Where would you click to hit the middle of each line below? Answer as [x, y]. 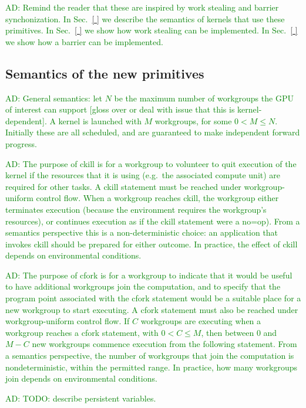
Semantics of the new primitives [105, 73]
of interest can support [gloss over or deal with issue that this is [120, 109]
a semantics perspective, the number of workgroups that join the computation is [150, 356]
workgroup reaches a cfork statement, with [82, 332]
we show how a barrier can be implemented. [84, 41]
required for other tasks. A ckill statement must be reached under [123, 186]
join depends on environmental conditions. [81, 378]
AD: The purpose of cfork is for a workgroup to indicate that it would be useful [149, 275]
